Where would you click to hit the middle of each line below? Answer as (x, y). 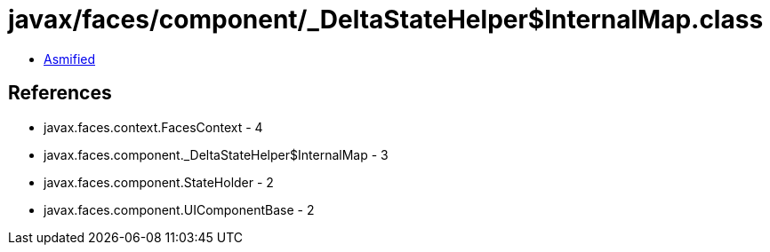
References (60, 93)
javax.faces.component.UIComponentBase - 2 (179, 209)
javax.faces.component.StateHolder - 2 (159, 182)
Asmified (70, 59)
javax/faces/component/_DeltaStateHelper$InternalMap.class (386, 20)
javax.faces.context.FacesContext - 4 (153, 127)
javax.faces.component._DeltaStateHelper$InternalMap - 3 (216, 154)
